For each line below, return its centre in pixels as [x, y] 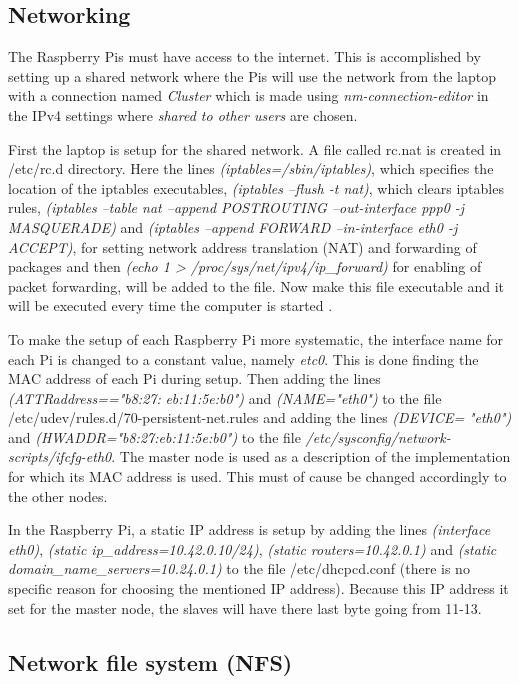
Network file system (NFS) [150, 661]
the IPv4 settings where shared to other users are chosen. [183, 114]
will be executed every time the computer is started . [170, 305]
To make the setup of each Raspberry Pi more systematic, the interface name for [256, 338]
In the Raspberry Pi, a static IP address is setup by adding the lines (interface [249, 529]
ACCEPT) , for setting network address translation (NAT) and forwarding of [242, 246]
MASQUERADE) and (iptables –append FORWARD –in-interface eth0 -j [233, 226]
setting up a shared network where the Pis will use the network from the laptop [252, 75]
